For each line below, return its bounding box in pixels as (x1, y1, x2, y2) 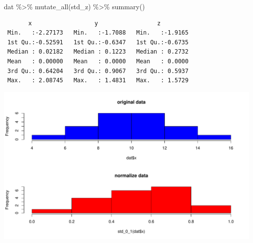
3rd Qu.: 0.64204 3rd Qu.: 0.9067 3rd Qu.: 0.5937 (7, 67, 189, 75)
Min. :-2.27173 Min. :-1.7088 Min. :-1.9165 (7, 29, 189, 37)
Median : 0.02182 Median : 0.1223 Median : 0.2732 (7, 48, 189, 56)
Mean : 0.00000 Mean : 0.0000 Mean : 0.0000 (7, 57, 189, 65)
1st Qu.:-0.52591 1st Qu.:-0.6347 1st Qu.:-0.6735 (7, 38, 189, 46)
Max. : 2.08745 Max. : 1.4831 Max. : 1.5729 (7, 77, 189, 84)
